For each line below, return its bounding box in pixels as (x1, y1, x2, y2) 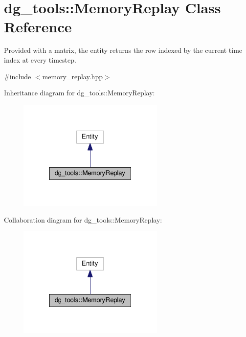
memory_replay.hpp (42, 71, 103, 81)
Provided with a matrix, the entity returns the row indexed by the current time (4, 45, 243, 55)
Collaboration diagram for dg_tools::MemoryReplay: (4, 214, 162, 225)
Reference (4, 17, 72, 37)
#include (4, 71, 31, 81)
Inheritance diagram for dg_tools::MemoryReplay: (4, 88, 155, 98)
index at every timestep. (4, 54, 76, 65)
